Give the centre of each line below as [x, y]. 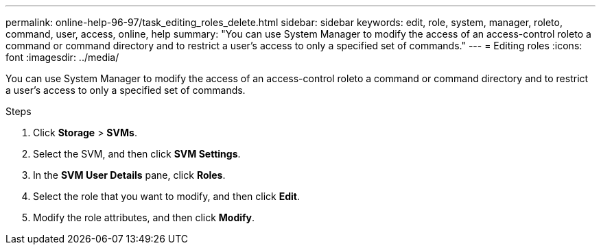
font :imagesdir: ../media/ [62, 57]
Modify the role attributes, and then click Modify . [144, 217]
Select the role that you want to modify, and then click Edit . [167, 196]
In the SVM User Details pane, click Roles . [129, 175]
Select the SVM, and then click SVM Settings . [137, 154]
